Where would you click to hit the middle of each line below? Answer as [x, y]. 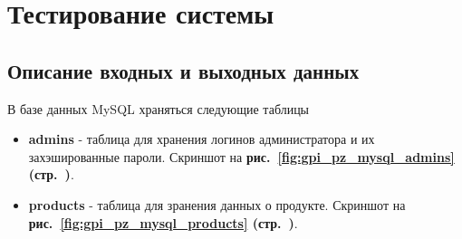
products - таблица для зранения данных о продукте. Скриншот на [217, 204]
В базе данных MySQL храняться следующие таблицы [159, 108]
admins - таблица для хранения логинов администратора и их [202, 139]
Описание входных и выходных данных [183, 70]
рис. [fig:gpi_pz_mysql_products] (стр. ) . [163, 222]
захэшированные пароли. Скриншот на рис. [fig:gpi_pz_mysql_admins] [241, 156]
